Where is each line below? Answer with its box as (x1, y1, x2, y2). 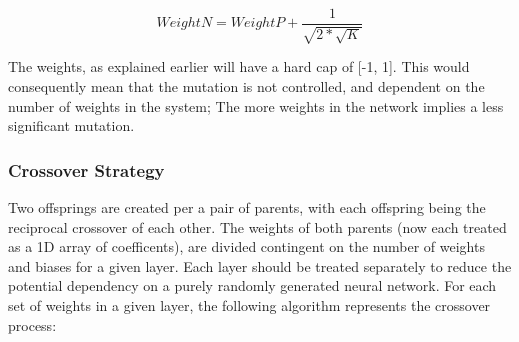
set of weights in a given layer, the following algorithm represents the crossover (8, 295, 491, 316)
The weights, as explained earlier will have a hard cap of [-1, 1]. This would (8, 56, 470, 77)
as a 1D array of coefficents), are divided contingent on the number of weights (8, 236, 485, 257)
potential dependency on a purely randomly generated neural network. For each (8, 275, 497, 296)
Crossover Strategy (8, 157, 165, 182)
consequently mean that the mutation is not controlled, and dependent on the (8, 76, 485, 97)
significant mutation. (8, 115, 135, 136)
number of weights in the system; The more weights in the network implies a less (8, 95, 504, 116)
